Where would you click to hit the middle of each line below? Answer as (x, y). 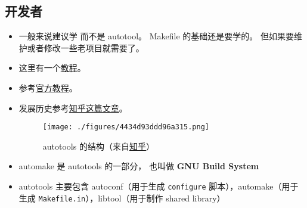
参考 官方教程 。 (48, 87)
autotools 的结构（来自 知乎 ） (98, 146)
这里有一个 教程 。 (52, 68)
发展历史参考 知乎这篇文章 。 (73, 108)
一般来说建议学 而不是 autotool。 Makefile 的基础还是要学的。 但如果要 (156, 36)
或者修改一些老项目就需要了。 (86, 47)
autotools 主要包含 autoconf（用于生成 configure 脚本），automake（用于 (159, 186)
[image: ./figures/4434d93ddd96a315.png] (126, 127)
